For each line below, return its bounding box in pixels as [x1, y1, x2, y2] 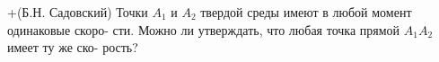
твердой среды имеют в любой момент [200, 3, 412, 21]
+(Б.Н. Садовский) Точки [7, 3, 148, 21]
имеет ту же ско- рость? [7, 38, 138, 57]
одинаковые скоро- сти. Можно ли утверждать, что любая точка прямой [7, 20, 400, 39]
